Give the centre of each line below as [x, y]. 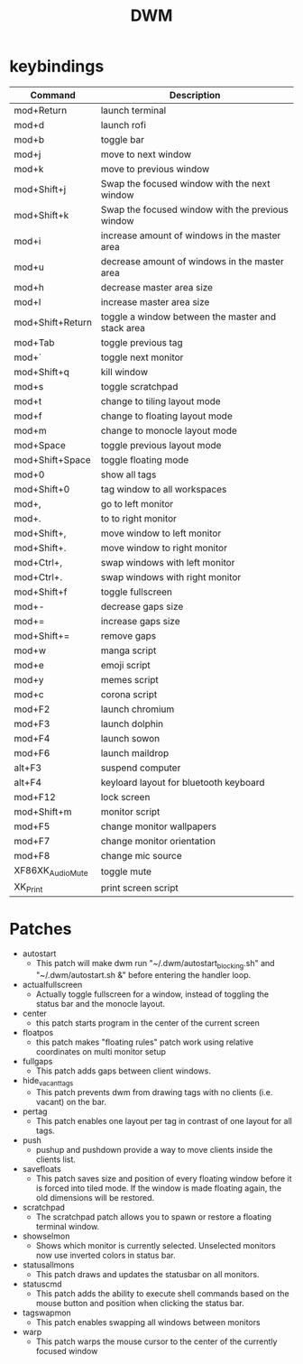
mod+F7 [32, 841]
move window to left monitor [161, 533]
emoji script [125, 665]
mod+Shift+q [42, 372]
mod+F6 [32, 752]
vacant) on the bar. [71, 1101]
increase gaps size [140, 621]
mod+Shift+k [41, 215]
